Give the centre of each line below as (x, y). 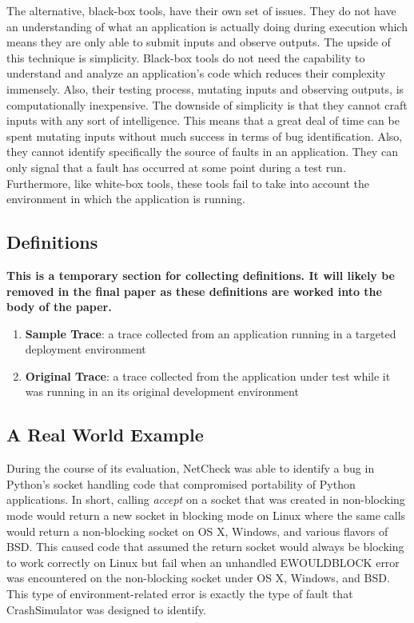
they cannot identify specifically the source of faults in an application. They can (202, 152)
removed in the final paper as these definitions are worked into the (194, 291)
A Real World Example (105, 435)
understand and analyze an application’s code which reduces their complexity (196, 73)
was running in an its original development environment (162, 391)
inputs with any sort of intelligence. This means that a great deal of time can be (203, 120)
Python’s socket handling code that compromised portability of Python (181, 483)
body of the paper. (59, 307)
